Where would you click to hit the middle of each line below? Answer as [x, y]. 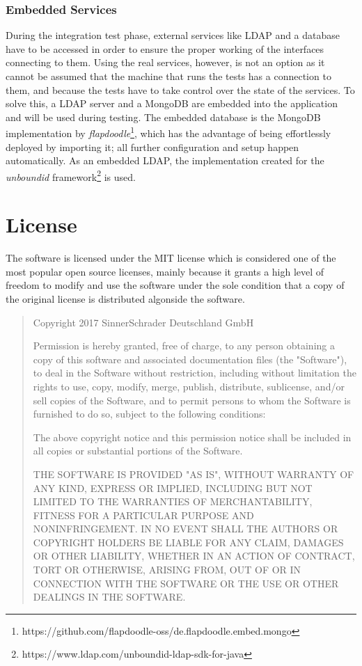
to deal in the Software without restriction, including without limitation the [195, 373]
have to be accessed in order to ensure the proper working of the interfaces [165, 48]
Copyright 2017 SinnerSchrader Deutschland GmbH [143, 322]
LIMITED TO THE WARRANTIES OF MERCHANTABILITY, [173, 501]
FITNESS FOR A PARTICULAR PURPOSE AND [143, 515]
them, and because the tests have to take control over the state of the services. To [180, 89]
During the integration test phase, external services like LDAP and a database [173, 35]
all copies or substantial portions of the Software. [138, 451]
